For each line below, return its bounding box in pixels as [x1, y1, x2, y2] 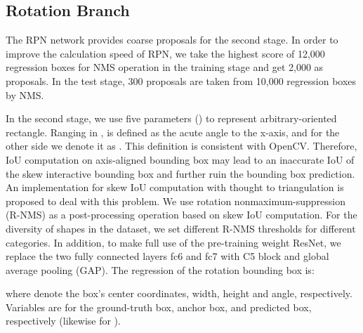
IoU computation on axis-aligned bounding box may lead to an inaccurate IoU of [6, 152, 355, 166]
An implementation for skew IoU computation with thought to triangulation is [6, 180, 344, 195]
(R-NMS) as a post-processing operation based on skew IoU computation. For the [6, 207, 357, 222]
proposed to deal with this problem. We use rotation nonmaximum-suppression [6, 193, 346, 208]
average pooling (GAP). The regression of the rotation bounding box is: [6, 262, 315, 277]
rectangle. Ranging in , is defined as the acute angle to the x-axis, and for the [6, 124, 340, 139]
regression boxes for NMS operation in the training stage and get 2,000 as [6, 60, 324, 74]
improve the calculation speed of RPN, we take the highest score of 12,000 [6, 46, 325, 60]
